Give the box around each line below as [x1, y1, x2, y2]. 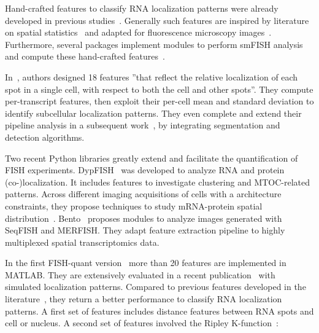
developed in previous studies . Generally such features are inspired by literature [5, 14, 309, 26]
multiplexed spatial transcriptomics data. [5, 235, 159, 248]
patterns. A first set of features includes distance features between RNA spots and [5, 304, 314, 317]
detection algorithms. [5, 130, 85, 143]
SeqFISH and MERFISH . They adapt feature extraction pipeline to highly [5, 224, 285, 237]
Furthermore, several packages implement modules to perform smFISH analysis [5, 37, 303, 50]
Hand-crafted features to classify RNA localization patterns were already [5, 2, 279, 14]
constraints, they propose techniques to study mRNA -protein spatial [5, 199, 263, 212]
